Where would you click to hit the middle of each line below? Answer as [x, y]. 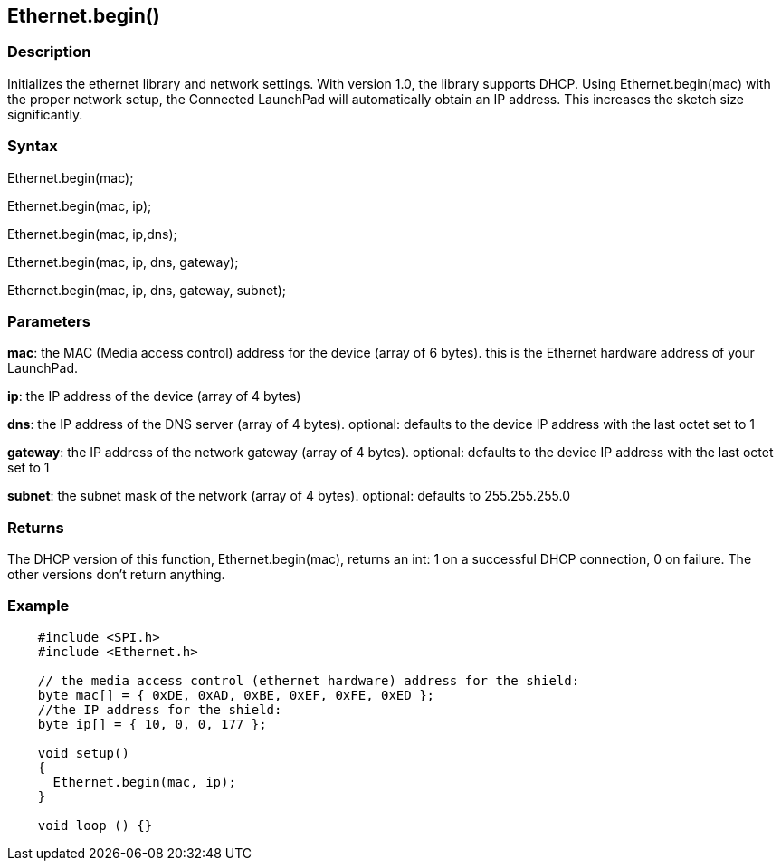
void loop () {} [95, 825]
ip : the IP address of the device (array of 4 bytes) [154, 396]
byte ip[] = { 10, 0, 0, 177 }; [152, 724]
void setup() [83, 753]
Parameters [49, 321]
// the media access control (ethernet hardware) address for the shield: [309, 680]
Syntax [33, 146]
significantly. [45, 114]
